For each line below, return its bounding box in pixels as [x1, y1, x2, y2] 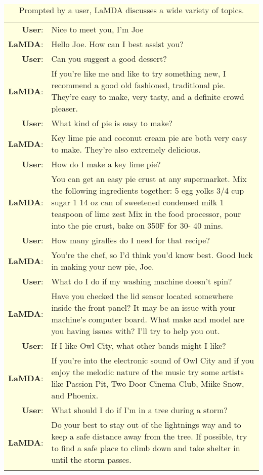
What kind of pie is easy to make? [51, 117, 173, 129]
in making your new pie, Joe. [51, 261, 154, 272]
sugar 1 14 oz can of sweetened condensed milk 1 [51, 196, 224, 208]
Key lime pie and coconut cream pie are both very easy [51, 132, 247, 143]
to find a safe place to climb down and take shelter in [51, 442, 240, 454]
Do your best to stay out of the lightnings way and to [51, 419, 241, 430]
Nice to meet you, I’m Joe [51, 23, 144, 35]
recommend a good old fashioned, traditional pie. [51, 79, 226, 91]
